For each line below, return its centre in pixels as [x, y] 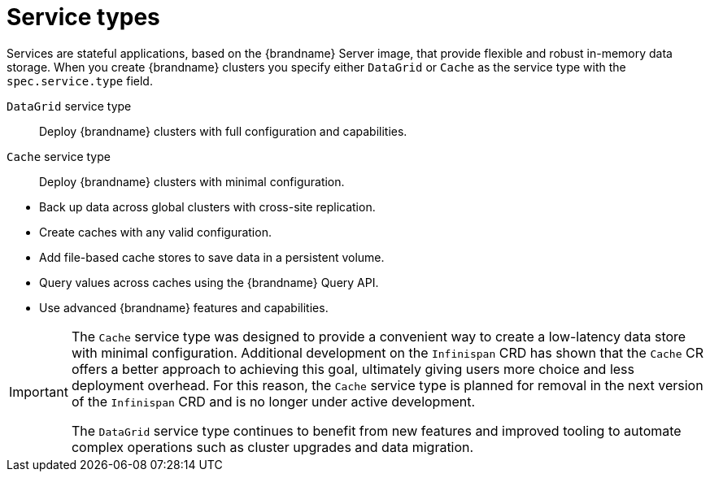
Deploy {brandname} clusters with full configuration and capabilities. [223, 131]
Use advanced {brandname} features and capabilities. [184, 307]
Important [39, 391]
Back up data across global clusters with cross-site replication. [207, 206]
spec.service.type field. [80, 80]
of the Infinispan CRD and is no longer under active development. [273, 401]
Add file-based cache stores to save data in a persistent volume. [212, 257]
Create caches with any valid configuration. [155, 232]
